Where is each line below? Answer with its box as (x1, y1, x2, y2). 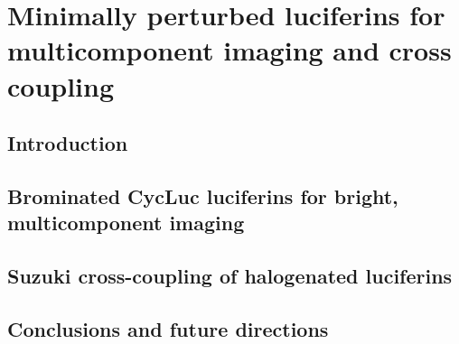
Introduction (7, 129, 128, 157)
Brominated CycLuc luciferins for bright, (7, 181, 398, 209)
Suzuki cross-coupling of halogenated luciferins (7, 262, 453, 290)
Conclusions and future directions (7, 314, 329, 342)
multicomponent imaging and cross (7, 32, 452, 69)
